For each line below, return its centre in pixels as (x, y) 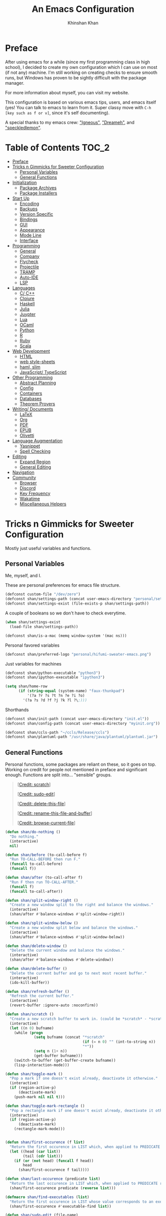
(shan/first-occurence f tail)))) (54, 1170)
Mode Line (31, 235)
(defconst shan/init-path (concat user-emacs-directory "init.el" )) (77, 719)
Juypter (28, 314)
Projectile (29, 267)
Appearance (32, 230)
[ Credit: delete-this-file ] (41, 804)
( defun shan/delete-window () (36, 946)
